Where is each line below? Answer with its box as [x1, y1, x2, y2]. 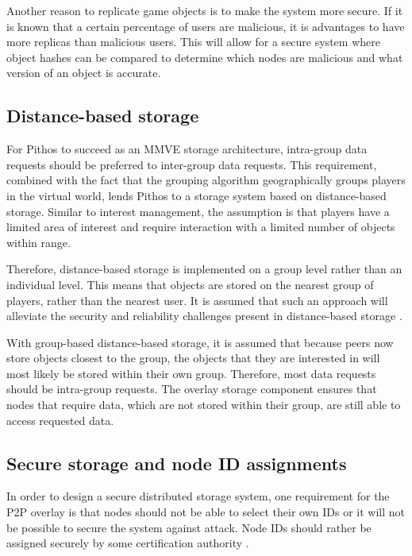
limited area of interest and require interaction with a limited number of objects [6, 218, 395, 235]
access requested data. [6, 411, 114, 428]
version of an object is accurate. [6, 64, 161, 81]
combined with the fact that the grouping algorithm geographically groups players [6, 172, 406, 188]
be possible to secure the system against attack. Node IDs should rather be [6, 519, 372, 535]
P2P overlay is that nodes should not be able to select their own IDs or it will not [6, 504, 405, 520]
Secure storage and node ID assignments [6, 450, 347, 475]
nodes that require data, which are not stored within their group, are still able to [6, 396, 401, 413]
